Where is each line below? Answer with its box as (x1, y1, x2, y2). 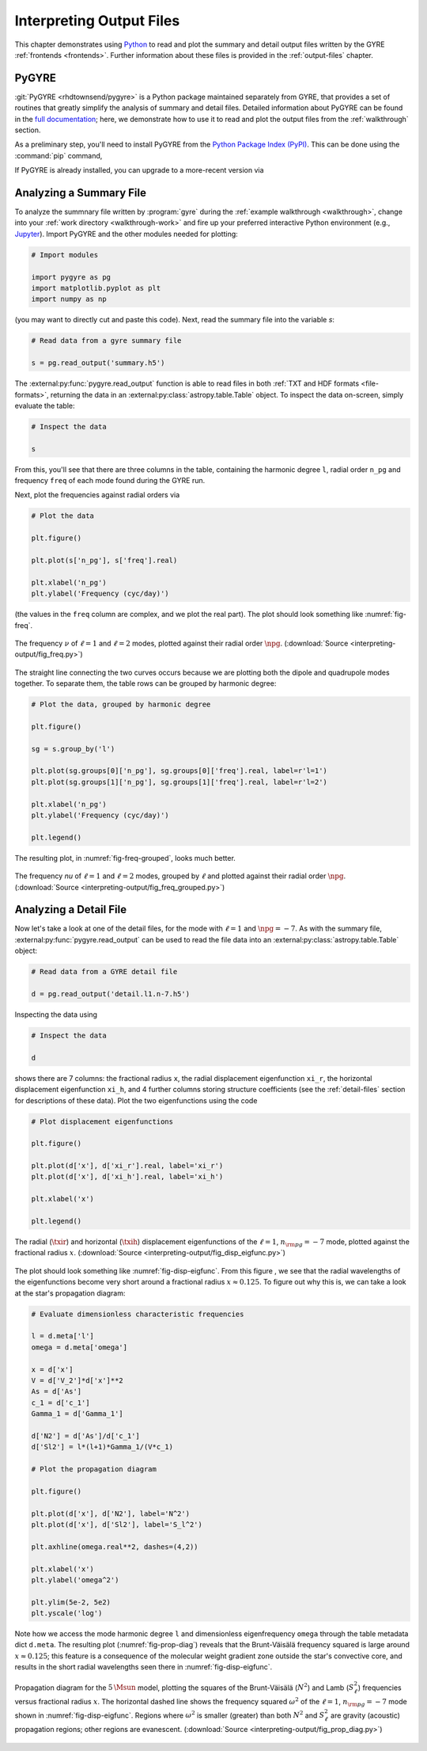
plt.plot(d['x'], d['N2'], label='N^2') (31, 1509, 190, 1518)
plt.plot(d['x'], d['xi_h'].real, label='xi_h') (31, 1172, 224, 1182)
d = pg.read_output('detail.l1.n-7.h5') (31, 990, 190, 999)
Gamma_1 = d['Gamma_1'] (31, 1410, 124, 1418)
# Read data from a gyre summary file (31, 337, 182, 345)
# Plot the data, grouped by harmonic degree (31, 700, 211, 709)
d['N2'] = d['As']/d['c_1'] (31, 1431, 140, 1441)
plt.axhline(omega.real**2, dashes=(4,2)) (31, 1542, 198, 1551)
